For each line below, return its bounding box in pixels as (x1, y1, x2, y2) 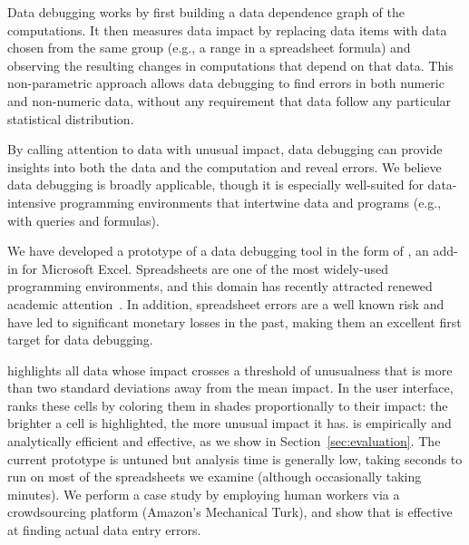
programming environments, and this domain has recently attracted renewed (7, 277, 433, 296)
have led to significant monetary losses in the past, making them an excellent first (7, 312, 462, 331)
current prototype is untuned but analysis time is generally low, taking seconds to (7, 449, 463, 468)
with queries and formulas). (7, 210, 160, 229)
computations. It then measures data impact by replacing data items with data (7, 20, 447, 39)
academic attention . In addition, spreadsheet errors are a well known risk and (7, 294, 445, 313)
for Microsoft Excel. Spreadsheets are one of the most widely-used (22, 258, 388, 277)
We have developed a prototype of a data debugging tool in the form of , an (7, 241, 429, 260)
